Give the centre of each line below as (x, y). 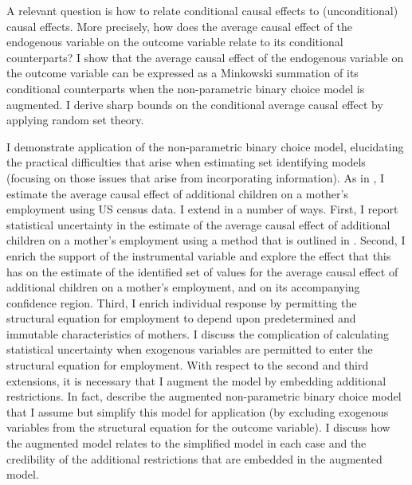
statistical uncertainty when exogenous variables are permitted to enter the (190, 349)
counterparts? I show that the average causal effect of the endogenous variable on (205, 57)
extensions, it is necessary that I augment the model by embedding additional (196, 380)
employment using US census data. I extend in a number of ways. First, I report (202, 209)
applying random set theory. (75, 120)
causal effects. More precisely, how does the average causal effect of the (180, 26)
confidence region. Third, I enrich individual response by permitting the (182, 302)
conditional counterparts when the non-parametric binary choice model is (186, 88)
